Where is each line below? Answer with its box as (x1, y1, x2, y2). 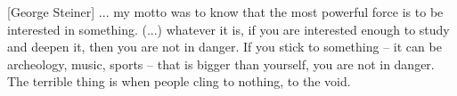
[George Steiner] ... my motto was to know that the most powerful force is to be (7, 3, 444, 20)
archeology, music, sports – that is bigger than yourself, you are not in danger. (7, 54, 435, 73)
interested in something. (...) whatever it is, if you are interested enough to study (7, 20, 450, 38)
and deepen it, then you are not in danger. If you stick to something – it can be (7, 37, 442, 56)
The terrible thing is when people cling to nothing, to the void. (7, 72, 351, 91)
